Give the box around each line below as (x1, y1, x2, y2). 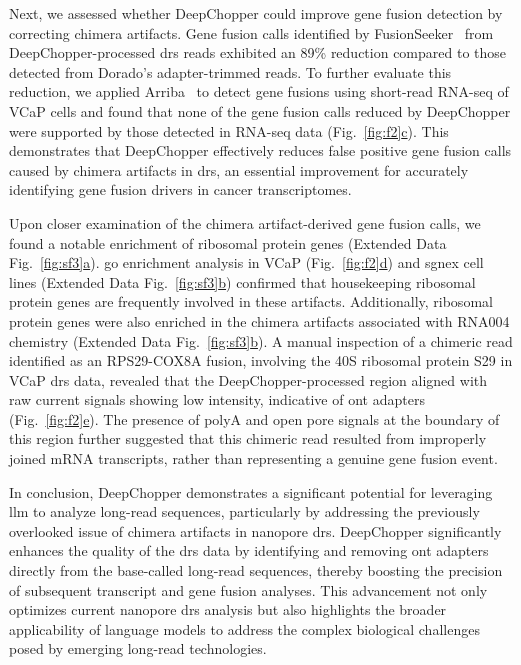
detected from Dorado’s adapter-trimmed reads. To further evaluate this (9, 61, 452, 82)
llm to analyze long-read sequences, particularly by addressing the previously (9, 501, 480, 522)
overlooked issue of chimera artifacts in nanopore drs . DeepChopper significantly (9, 520, 502, 541)
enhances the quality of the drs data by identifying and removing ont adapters (9, 540, 489, 561)
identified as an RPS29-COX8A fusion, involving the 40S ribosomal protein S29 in (9, 350, 513, 371)
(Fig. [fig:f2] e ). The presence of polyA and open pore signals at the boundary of (9, 408, 500, 429)
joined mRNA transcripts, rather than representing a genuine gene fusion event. (9, 448, 498, 469)
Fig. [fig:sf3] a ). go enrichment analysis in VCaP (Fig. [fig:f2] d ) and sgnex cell (9, 252, 484, 273)
